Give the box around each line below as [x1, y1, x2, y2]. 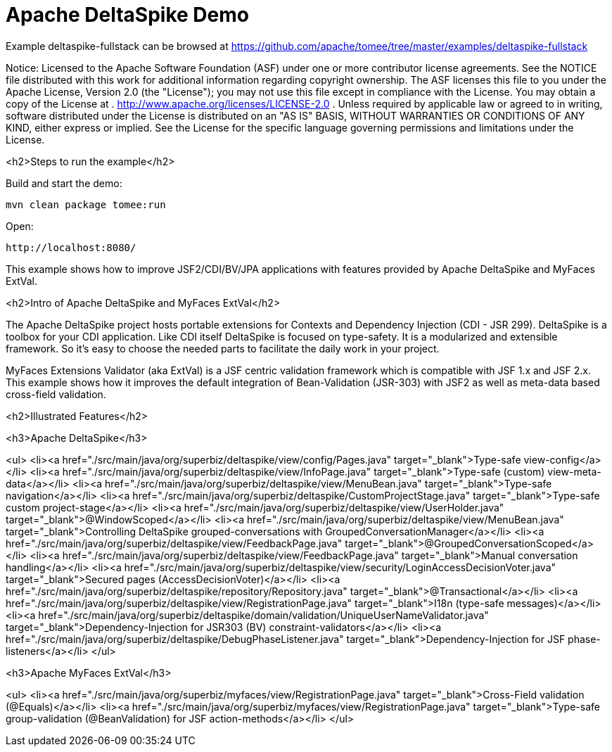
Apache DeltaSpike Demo [6, 3, 249, 27]
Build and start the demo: [6, 177, 122, 189]
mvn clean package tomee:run [6, 198, 166, 210]
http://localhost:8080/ [6, 241, 136, 253]
